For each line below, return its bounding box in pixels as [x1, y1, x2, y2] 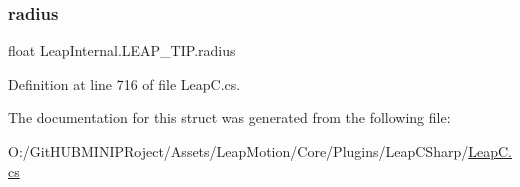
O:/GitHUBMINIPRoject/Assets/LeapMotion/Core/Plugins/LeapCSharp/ [8, 141, 469, 161]
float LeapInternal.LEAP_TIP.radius [8, 40, 236, 61]
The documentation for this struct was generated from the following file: [8, 107, 451, 128]
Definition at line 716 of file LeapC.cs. [8, 73, 241, 94]
